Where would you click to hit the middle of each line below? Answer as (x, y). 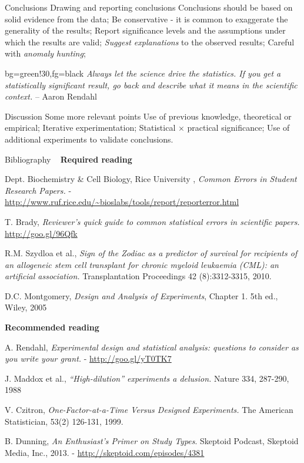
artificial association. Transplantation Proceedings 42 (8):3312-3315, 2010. (138, 276)
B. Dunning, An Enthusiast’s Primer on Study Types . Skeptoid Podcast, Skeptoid (152, 441)
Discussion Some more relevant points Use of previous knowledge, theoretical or (148, 116)
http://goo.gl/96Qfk (41, 233)
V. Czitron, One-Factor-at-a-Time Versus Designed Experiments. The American (149, 410)
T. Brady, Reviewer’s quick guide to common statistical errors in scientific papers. (152, 221)
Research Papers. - (38, 190)
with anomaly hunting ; (45, 53)
